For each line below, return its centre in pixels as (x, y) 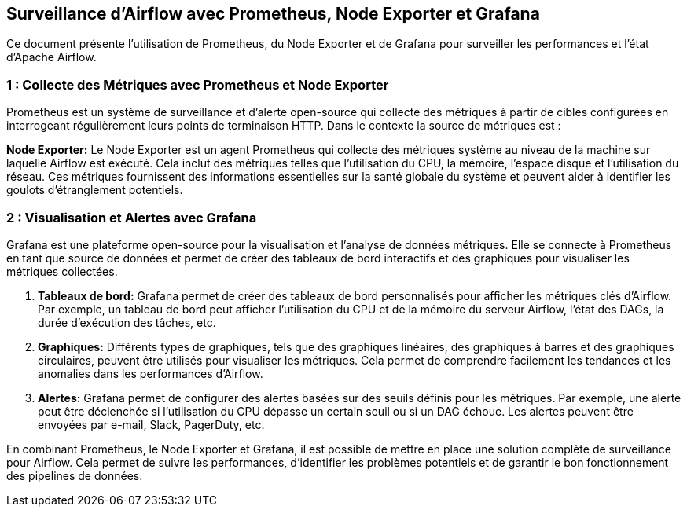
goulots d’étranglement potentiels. (95, 190)
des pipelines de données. (75, 475)
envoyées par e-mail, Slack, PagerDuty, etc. (151, 424)
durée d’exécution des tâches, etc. (127, 322)
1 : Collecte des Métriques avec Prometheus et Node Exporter (198, 84)
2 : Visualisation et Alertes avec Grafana (132, 217)
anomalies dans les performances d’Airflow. (151, 373)
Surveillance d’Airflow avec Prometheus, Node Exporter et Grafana (273, 14)
